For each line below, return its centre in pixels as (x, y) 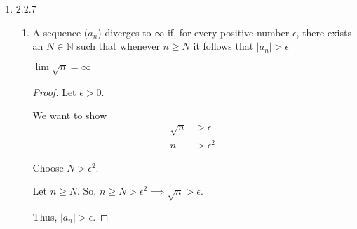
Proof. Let (54, 91)
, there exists (324, 32)
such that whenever (118, 46)
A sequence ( (60, 32)
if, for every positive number (228, 32)
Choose (48, 167)
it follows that (223, 46)
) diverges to (124, 32)
